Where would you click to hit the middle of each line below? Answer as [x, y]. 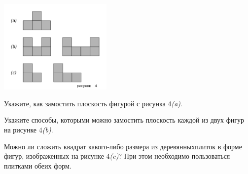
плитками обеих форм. [38, 165]
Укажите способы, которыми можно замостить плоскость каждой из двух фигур [124, 120]
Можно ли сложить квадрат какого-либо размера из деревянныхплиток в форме [123, 146]
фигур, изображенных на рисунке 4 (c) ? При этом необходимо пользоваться [117, 156]
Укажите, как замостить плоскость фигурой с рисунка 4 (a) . [93, 103]
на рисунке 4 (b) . [29, 129]
